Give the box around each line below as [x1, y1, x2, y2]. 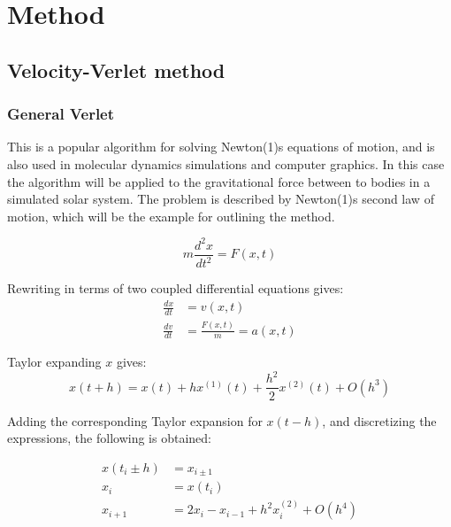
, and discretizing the [322, 411, 437, 430]
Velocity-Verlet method [7, 56, 225, 83]
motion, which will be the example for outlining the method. [7, 206, 335, 225]
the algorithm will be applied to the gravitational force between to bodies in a [7, 172, 431, 190]
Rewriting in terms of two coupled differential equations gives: [7, 279, 344, 298]
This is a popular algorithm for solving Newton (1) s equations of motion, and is [7, 137, 435, 156]
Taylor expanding [7, 353, 102, 371]
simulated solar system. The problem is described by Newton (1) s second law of [7, 190, 434, 208]
